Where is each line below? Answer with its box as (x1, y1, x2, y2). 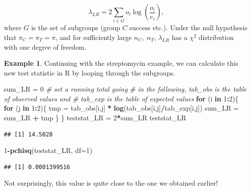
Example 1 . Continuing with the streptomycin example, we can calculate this (4, 58, 238, 68)
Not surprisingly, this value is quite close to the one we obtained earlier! (4, 178, 218, 188)
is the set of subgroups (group (31, 22, 120, 33)
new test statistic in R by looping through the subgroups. (4, 67, 175, 77)
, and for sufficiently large (55, 32, 132, 42)
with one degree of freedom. (4, 41, 87, 52)
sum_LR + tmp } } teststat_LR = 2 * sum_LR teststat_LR (4, 113, 186, 123)
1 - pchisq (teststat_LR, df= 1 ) (4, 145, 92, 155)
